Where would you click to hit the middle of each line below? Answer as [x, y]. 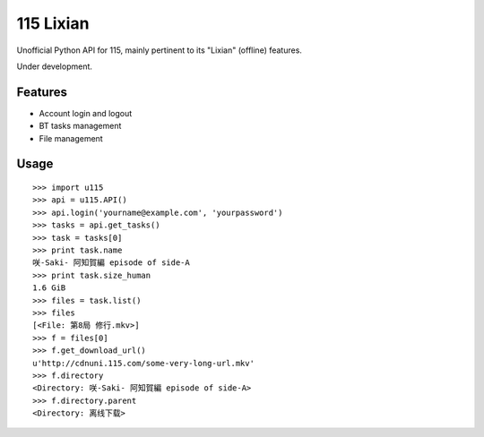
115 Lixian [53, 23]
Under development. [55, 66]
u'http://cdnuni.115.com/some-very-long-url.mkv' [144, 363]
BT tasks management [80, 126]
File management [71, 138]
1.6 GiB [49, 288]
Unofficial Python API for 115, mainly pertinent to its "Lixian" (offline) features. [159, 50]
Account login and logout [86, 113]
